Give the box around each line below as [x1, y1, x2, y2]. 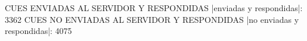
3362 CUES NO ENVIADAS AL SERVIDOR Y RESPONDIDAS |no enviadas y [5, 13, 299, 25]
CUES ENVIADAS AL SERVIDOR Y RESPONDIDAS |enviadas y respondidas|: [5, 2, 303, 13]
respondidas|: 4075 [5, 25, 72, 37]
